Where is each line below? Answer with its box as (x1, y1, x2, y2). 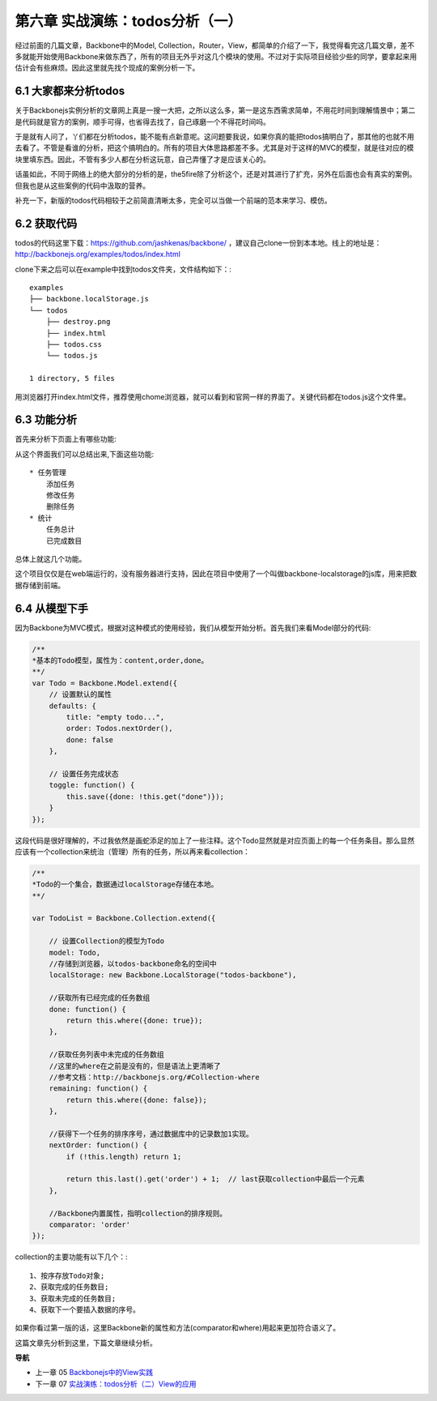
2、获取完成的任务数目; (29, 1283, 109, 1292)
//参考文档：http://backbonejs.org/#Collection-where (49, 1072, 260, 1082)
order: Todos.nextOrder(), (66, 724, 173, 733)
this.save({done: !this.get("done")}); (66, 792, 224, 801)
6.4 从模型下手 (15, 601, 89, 615)
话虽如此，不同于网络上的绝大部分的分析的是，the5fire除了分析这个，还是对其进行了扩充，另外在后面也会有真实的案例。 (15, 169, 417, 179)
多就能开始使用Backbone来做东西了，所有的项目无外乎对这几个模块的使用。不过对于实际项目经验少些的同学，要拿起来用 (15, 51, 418, 61)
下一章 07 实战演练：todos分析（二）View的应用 (35, 1378, 197, 1389)
